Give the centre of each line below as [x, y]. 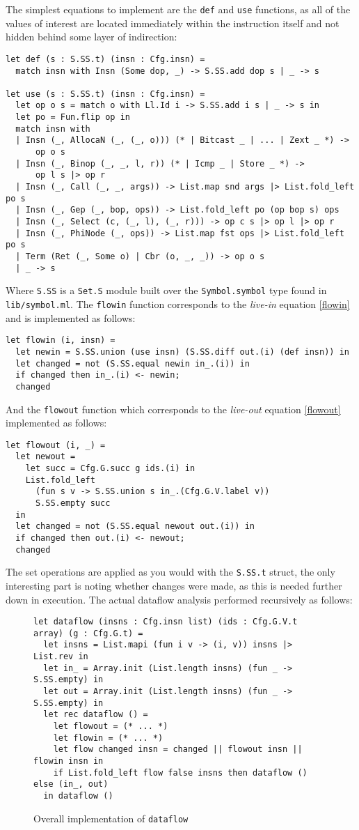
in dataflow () [78, 796]
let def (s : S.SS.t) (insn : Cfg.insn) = [105, 59]
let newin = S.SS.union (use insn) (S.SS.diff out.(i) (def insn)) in [182, 352]
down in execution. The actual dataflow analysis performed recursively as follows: [179, 599]
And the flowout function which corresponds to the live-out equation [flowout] [173, 409]
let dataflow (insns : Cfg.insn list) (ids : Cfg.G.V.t [166, 622]
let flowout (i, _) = [56, 445]
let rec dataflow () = [96, 715]
